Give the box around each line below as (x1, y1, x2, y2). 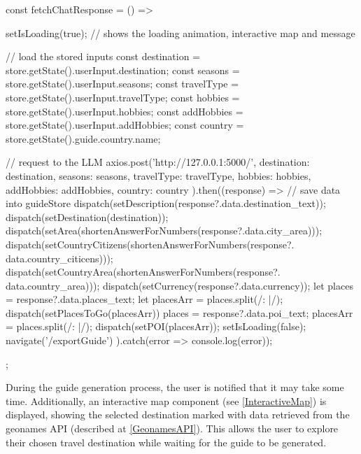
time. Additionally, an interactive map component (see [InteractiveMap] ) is (6, 393, 327, 408)
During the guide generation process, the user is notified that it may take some (6, 380, 344, 395)
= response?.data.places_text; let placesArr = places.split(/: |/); (6, 292, 283, 306)
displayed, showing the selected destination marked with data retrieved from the (6, 407, 350, 422)
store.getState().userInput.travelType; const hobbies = (6, 90, 240, 104)
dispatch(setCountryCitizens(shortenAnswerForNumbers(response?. (6, 236, 295, 251)
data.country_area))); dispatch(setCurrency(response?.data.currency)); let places (6, 278, 353, 292)
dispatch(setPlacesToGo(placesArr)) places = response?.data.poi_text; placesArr (6, 305, 353, 320)
